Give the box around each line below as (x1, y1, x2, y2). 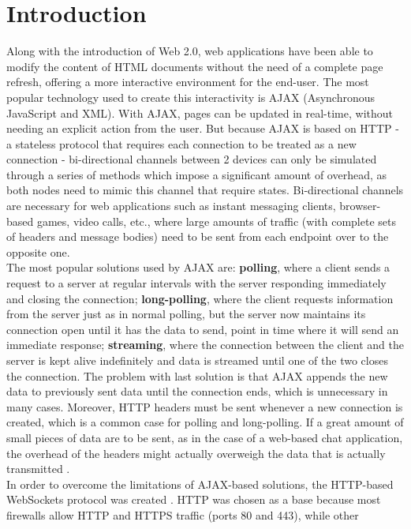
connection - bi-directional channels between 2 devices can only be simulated (6, 151, 377, 167)
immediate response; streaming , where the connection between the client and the (6, 336, 404, 353)
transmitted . (6, 460, 70, 477)
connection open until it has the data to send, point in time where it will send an (6, 321, 399, 337)
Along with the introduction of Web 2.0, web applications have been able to (6, 43, 373, 59)
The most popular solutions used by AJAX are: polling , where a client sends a (6, 259, 390, 276)
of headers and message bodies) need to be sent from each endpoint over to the (6, 228, 389, 245)
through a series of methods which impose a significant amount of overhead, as (6, 166, 387, 182)
